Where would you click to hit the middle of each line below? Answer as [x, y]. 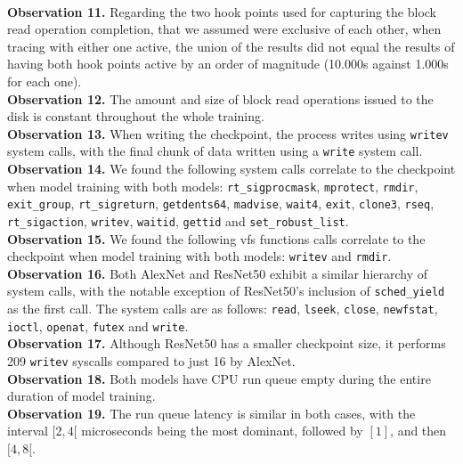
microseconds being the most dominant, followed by [222, 431]
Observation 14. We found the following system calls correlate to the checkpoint [231, 169]
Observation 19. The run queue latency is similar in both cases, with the [211, 413]
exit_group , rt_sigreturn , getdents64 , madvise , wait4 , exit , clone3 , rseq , [221, 204]
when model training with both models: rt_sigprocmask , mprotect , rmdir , [213, 186]
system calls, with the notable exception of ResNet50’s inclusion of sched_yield [226, 291]
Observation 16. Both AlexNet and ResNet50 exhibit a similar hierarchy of [218, 273]
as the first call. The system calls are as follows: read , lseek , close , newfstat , [223, 309]
